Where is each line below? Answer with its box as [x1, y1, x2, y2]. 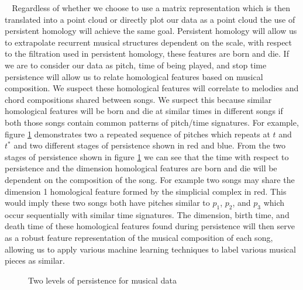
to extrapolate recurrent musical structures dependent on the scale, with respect [5, 36, 292, 48]
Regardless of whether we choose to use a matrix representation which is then [12, 2, 290, 13]
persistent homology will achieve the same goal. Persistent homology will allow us [5, 25, 297, 37]
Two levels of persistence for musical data [28, 274, 177, 286]
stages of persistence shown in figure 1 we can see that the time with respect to [5, 150, 289, 163]
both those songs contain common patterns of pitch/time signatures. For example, [5, 116, 299, 128]
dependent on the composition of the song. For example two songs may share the [5, 173, 295, 185]
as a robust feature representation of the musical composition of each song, [5, 232, 273, 244]
